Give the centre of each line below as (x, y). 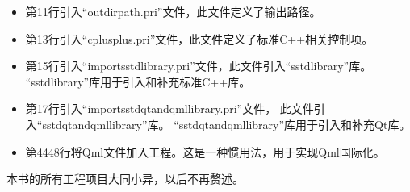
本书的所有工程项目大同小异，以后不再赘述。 (125, 179)
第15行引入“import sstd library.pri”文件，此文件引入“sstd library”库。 (199, 66)
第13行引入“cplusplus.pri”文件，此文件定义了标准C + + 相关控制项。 (199, 38)
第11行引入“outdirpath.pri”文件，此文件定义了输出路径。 (173, 11)
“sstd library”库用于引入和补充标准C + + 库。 (138, 81)
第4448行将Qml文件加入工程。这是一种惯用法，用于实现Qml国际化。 (205, 151)
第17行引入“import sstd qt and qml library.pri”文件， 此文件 (169, 109)
